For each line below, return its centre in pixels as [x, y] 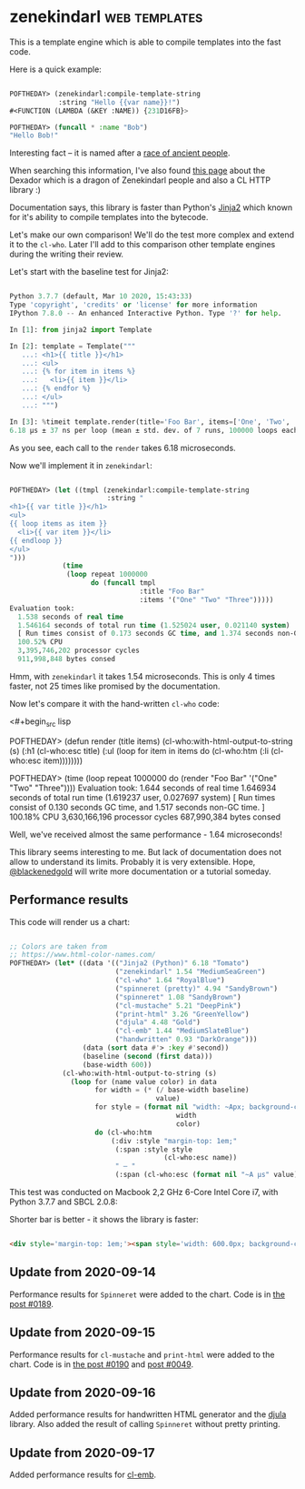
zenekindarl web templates [106, 17]
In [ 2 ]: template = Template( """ [73, 346]
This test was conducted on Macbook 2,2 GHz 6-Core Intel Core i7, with [144, 1192]
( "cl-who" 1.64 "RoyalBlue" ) [170, 981]
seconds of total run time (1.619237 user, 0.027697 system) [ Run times [143, 797]
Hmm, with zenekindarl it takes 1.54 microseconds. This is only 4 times [143, 676]
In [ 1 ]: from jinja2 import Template [81, 329]
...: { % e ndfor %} [56, 388]
